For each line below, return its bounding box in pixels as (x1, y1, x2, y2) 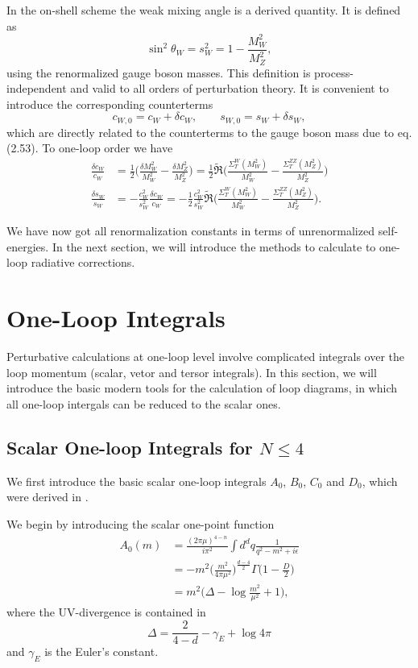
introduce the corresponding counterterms (6, 95, 213, 112)
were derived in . (6, 488, 89, 505)
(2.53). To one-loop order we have (6, 139, 173, 156)
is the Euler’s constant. (44, 643, 159, 660)
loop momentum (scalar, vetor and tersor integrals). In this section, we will (6, 363, 377, 380)
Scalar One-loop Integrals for (6, 434, 253, 459)
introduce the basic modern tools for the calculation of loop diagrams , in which (6, 380, 397, 396)
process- (314, 64, 354, 81)
